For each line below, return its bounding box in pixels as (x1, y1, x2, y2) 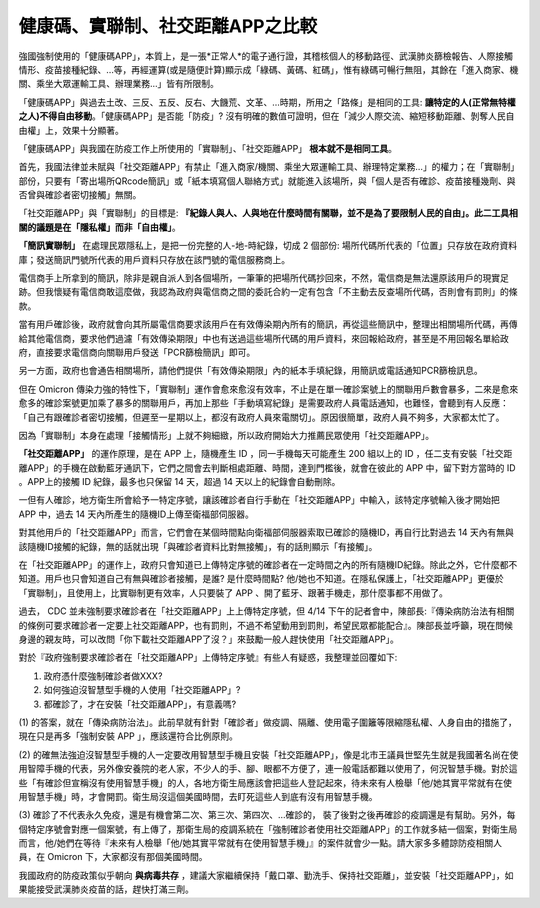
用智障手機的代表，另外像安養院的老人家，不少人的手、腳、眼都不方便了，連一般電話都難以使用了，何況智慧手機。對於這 (18, 763, 518, 775)
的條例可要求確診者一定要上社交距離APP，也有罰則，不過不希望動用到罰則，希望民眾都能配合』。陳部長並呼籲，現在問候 (18, 619, 514, 631)
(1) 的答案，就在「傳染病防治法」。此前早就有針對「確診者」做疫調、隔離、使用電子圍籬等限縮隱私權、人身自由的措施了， (18, 716, 517, 728)
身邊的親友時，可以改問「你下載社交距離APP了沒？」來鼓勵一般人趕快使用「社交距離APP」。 (18, 633, 400, 645)
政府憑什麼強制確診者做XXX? (43, 670, 163, 682)
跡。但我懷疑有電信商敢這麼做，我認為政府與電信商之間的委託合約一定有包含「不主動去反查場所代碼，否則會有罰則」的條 (18, 286, 518, 298)
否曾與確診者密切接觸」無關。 (18, 189, 142, 201)
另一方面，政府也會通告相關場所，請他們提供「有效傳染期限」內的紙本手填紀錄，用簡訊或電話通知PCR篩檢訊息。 (18, 365, 484, 377)
